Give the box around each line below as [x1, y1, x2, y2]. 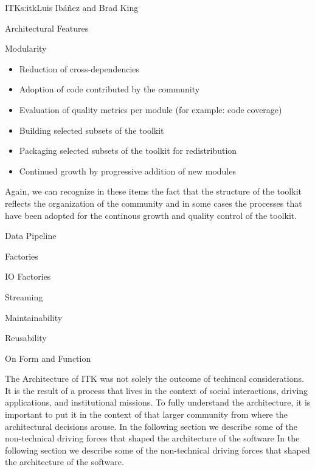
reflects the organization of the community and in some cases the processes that [5, 196, 302, 209]
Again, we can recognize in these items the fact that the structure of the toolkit [5, 185, 302, 198]
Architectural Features [5, 21, 89, 34]
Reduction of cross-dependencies [19, 62, 140, 75]
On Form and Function [5, 351, 91, 364]
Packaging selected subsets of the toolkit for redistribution [19, 144, 237, 157]
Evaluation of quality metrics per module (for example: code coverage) [19, 103, 282, 116]
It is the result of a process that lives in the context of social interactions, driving [5, 384, 308, 396]
